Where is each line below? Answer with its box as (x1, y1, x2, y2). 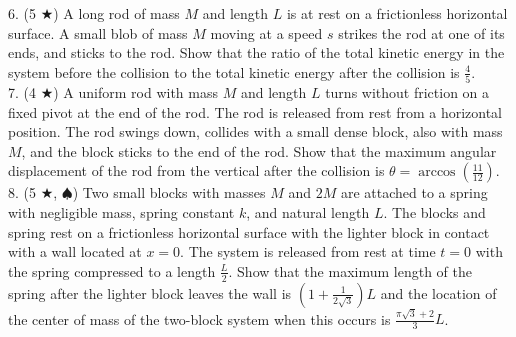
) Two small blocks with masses (72, 182, 266, 203)
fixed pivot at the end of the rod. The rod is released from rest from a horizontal (8, 101, 503, 122)
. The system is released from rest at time (180, 241, 436, 262)
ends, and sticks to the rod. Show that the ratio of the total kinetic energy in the (8, 42, 505, 63)
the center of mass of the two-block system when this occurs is (8, 308, 391, 329)
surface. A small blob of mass (8, 22, 188, 43)
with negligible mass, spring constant (8, 202, 235, 223)
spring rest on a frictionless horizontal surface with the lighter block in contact (8, 221, 490, 242)
